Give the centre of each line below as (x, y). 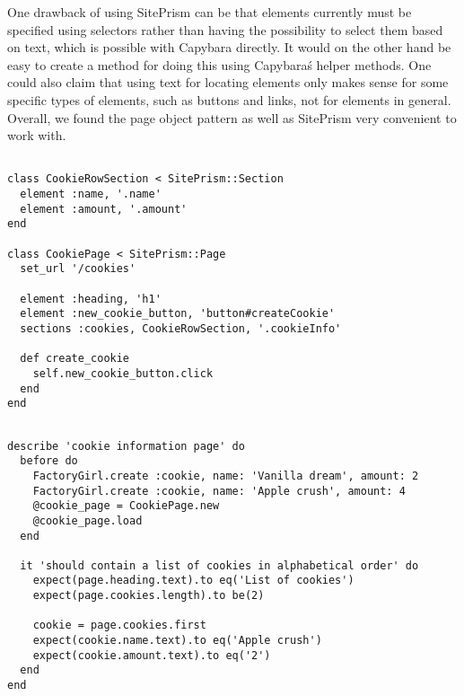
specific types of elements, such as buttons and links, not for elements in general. (229, 99)
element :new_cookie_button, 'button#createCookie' (178, 314)
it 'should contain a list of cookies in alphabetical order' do (219, 565)
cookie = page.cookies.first (119, 626)
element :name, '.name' (91, 194)
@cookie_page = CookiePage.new (126, 506)
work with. (37, 135)
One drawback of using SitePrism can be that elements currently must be (210, 12)
